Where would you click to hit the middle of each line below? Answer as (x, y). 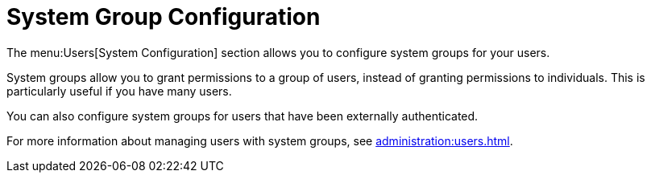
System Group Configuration (164, 17)
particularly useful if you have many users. (119, 91)
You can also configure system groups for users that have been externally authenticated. (243, 116)
